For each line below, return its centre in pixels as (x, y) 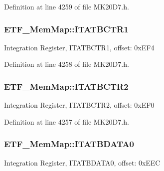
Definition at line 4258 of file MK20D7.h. (67, 64)
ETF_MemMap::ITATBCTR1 (66, 29)
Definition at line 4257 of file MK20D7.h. (67, 121)
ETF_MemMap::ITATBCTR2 (66, 86)
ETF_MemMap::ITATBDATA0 (69, 144)
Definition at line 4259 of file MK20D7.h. (67, 6)
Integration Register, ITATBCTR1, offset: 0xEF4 (79, 47)
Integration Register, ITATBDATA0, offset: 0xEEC (82, 162)
